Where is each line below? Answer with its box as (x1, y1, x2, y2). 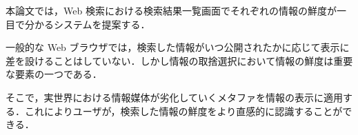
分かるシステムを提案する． (24, 17, 150, 31)
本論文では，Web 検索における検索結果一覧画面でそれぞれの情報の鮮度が (6, 3, 337, 17)
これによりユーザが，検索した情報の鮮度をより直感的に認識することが (24, 103, 343, 118)
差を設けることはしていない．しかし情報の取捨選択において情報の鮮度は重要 (6, 53, 353, 67)
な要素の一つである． (6, 67, 102, 81)
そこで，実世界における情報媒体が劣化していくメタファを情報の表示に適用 (6, 90, 344, 104)
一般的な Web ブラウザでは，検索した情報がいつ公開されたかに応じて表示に (6, 40, 350, 54)
